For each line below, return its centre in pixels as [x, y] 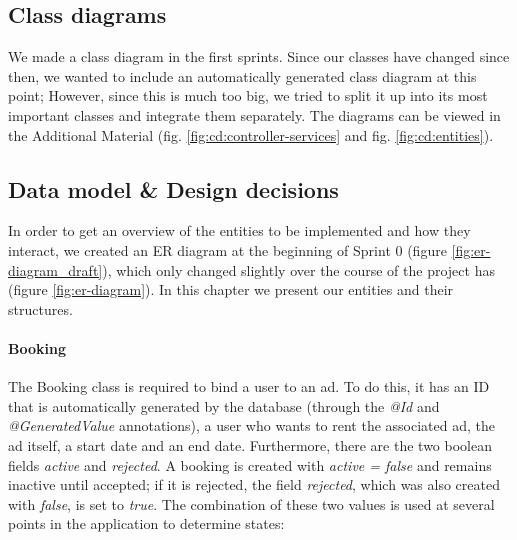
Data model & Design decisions [173, 188]
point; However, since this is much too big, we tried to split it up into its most [248, 95]
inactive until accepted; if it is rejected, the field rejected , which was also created [254, 484]
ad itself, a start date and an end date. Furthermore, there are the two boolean [250, 444]
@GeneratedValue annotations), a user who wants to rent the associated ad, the [251, 425]
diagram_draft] [55, 269]
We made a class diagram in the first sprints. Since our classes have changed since [259, 56]
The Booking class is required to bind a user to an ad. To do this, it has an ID [249, 386]
